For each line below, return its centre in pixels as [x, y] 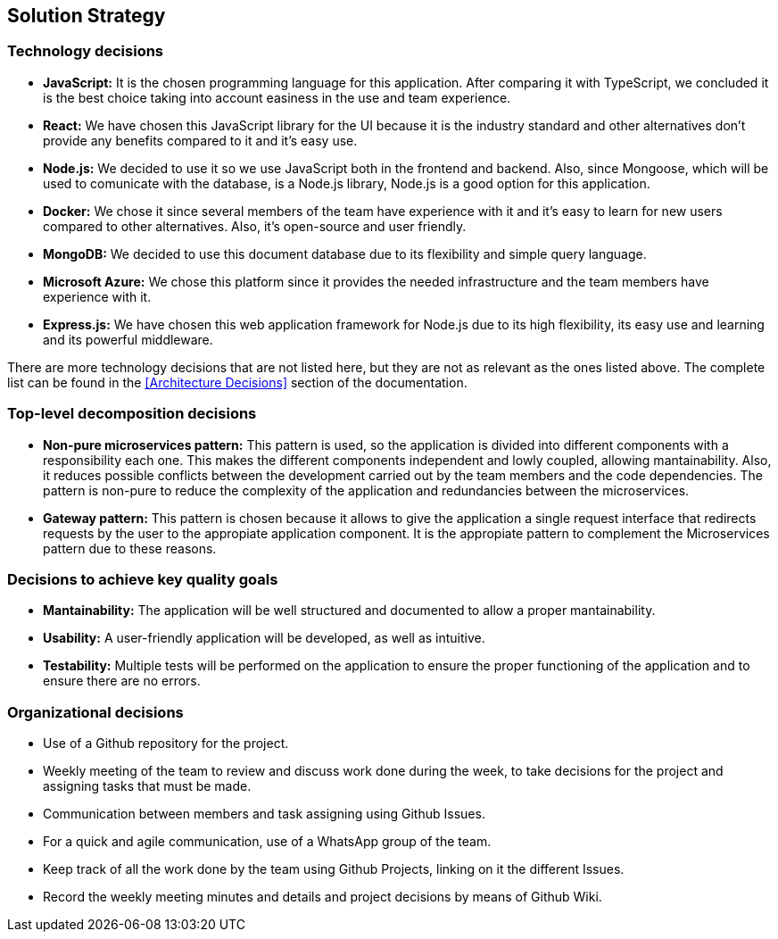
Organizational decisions [95, 712]
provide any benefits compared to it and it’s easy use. [200, 140]
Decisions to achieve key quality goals [143, 579]
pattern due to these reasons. [130, 548]
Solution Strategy [87, 16]
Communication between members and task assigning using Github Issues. [264, 814]
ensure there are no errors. [122, 681]
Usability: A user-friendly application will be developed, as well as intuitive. [264, 638]
